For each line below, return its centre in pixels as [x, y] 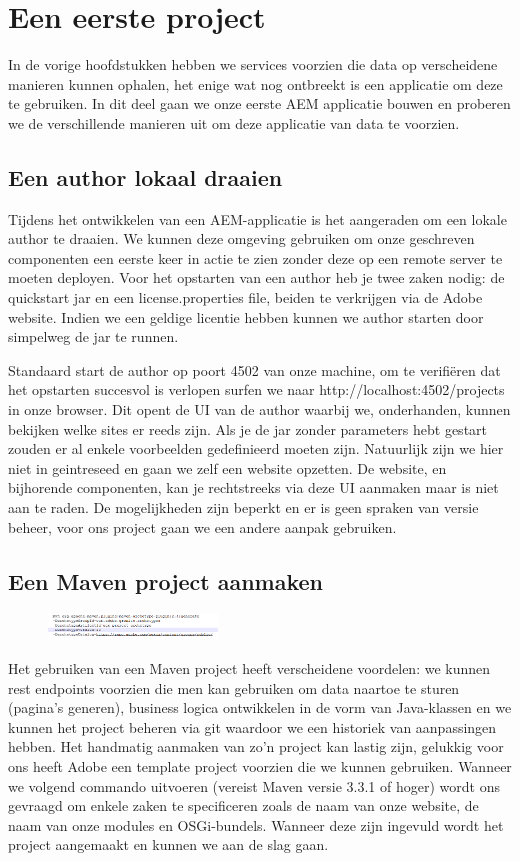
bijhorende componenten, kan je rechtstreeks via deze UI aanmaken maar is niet [253, 487]
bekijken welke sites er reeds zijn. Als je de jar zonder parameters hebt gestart [248, 428]
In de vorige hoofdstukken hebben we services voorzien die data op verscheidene [253, 64]
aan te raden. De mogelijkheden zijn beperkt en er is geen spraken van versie [243, 507]
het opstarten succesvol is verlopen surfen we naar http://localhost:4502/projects [256, 389]
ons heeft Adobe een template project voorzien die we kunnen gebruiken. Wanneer [260, 766]
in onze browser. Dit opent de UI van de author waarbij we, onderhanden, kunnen [259, 409]
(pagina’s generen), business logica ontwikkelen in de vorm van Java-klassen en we [260, 707]
